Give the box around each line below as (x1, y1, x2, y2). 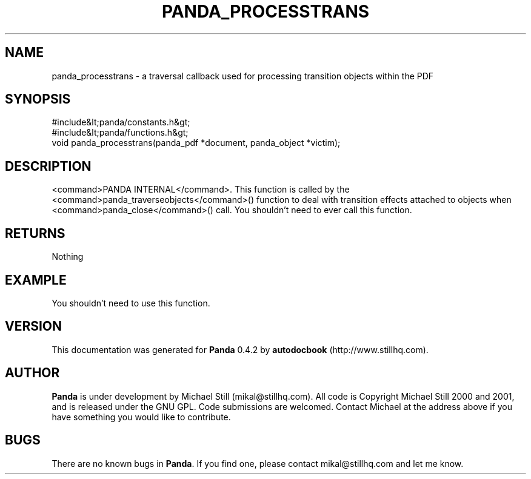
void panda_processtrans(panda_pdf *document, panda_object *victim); (52, 137, 341, 148)
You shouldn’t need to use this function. (52, 297, 210, 308)
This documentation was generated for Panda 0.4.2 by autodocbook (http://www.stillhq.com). (52, 344, 429, 355)
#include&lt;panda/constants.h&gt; (52, 117, 190, 128)
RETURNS (5, 225, 65, 241)
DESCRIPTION (5, 158, 92, 174)
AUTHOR (5, 365, 60, 381)
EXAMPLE (5, 272, 67, 288)
